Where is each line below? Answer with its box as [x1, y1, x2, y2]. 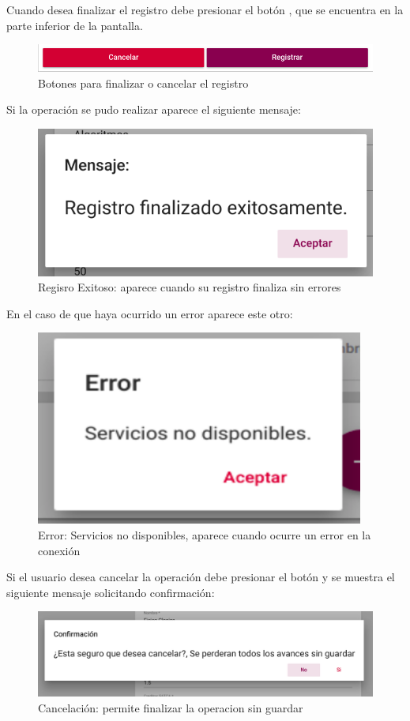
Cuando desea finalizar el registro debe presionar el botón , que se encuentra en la [6, 2, 404, 17]
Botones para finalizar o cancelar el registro [38, 74, 249, 91]
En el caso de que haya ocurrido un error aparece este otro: [6, 305, 293, 321]
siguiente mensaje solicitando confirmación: [6, 584, 215, 600]
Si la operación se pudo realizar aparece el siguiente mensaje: [6, 101, 301, 118]
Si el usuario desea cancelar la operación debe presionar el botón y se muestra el [6, 569, 395, 585]
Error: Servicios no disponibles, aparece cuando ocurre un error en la [38, 526, 371, 543]
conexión [38, 542, 81, 558]
